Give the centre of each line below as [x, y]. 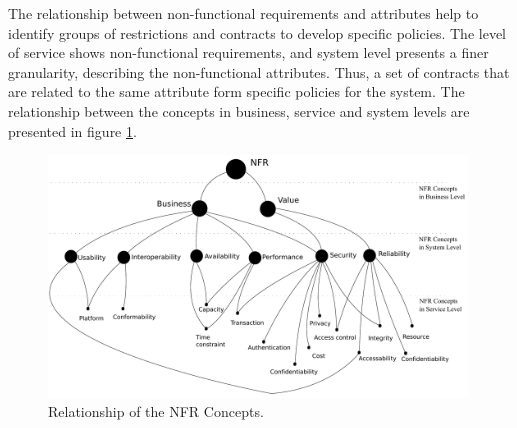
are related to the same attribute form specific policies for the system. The [236, 91]
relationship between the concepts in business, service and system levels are [239, 110]
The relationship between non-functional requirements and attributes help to [243, 13]
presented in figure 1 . [72, 130]
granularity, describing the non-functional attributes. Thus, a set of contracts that [259, 71]
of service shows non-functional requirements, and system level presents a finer [248, 52]
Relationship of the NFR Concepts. [156, 411]
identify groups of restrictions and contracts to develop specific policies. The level [257, 32]
